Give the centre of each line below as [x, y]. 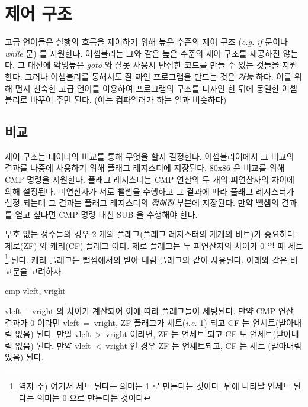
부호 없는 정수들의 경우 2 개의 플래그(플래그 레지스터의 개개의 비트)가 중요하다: [151, 234]
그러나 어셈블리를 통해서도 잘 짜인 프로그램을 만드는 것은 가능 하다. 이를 [158, 76]
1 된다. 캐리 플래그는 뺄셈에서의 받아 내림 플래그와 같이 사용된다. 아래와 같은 [146, 259]
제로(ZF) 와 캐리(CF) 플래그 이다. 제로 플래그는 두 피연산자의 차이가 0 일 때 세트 [154, 246]
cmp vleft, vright [35, 291]
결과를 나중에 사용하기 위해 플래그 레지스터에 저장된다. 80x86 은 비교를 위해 [145, 168]
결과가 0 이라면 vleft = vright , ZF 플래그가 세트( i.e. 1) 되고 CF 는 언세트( [142, 322]
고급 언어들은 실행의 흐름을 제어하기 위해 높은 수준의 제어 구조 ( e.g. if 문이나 [146, 42]
